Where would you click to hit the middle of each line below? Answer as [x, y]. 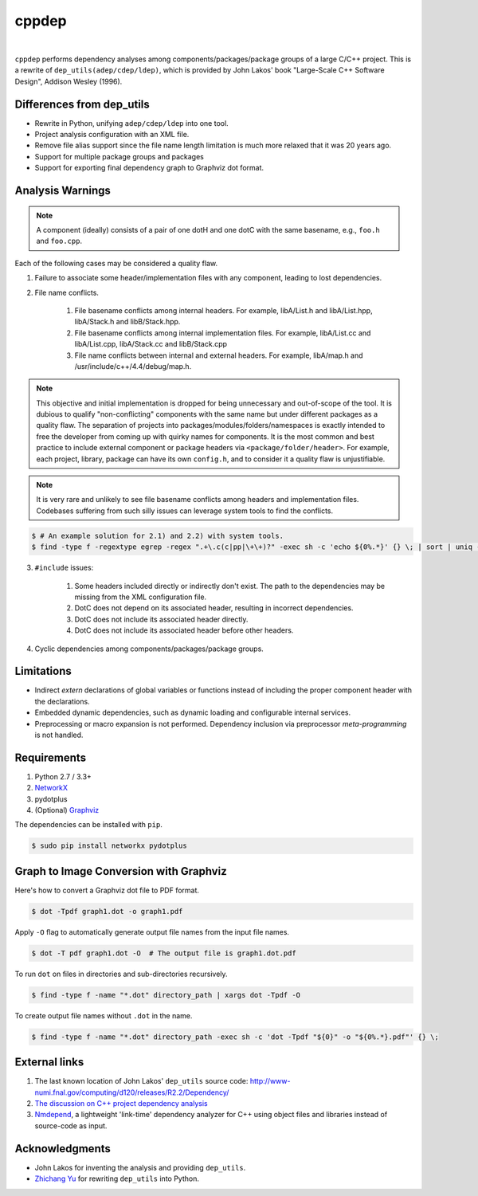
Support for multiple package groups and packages [119, 156]
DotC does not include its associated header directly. [161, 619]
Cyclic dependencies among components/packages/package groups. [149, 649]
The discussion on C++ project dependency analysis [121, 1104]
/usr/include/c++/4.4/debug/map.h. [133, 366]
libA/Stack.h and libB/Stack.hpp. [127, 322]
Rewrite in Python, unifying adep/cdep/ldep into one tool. [131, 123]
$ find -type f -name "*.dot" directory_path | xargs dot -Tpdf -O [166, 995]
